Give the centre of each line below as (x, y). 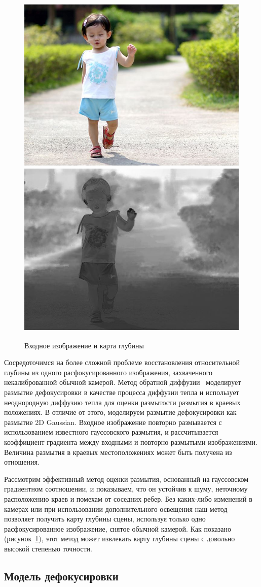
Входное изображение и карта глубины (84, 345)
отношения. (22, 462)
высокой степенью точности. (48, 548)
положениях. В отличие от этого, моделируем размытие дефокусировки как (120, 412)
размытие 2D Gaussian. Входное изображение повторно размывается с (113, 422)
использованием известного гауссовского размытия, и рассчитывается (111, 432)
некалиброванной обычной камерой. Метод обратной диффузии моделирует (123, 382)
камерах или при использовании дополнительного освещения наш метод (116, 509)
